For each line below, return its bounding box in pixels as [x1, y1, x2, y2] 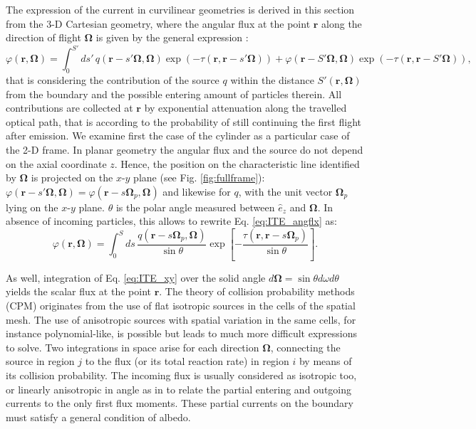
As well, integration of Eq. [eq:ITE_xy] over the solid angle [6, 270, 266, 285]
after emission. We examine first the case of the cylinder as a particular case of [6, 128, 350, 143]
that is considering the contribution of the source [6, 73, 219, 88]
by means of [299, 354, 352, 369]
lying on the [6, 199, 58, 214]
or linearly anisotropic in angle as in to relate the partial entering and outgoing [6, 381, 351, 396]
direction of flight [6, 30, 81, 45]
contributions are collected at [6, 100, 133, 115]
